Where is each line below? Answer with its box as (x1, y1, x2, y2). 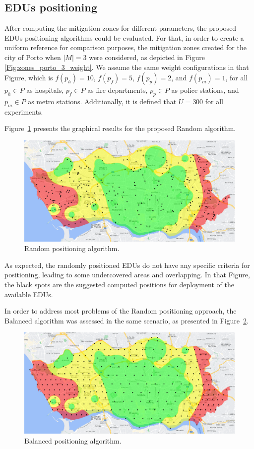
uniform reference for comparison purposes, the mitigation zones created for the (4, 42, 247, 53)
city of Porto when (4, 52, 61, 62)
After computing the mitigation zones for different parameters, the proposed (4, 23, 237, 33)
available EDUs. (4, 289, 53, 299)
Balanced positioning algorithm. (24, 435, 122, 446)
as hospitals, (26, 85, 64, 95)
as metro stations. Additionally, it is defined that (28, 96, 177, 106)
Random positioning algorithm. (24, 243, 120, 254)
